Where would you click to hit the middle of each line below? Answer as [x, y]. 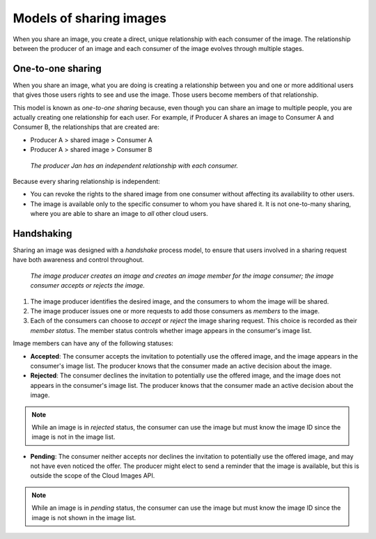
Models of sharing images [90, 18]
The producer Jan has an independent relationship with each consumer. [134, 165]
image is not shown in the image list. [84, 517]
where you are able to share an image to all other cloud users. [119, 214]
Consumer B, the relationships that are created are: [86, 127]
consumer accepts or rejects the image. [88, 286]
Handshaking [42, 233]
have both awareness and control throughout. [78, 260]
